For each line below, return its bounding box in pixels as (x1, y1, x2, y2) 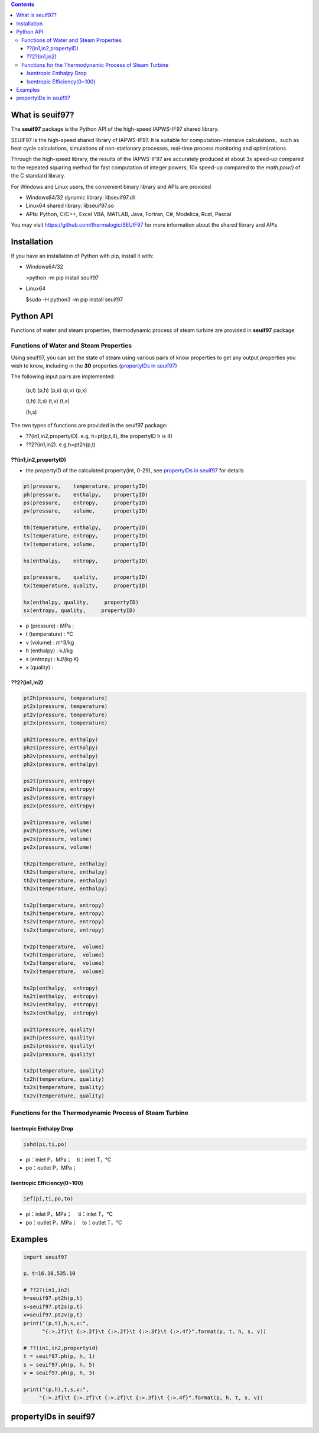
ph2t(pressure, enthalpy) (23, 736, 99, 743)
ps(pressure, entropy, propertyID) (23, 499, 148, 506)
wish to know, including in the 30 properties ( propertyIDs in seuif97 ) (11, 362, 177, 369)
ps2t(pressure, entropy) (23, 777, 96, 784)
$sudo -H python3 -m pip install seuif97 (25, 296, 123, 303)
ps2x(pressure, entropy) (23, 802, 96, 809)
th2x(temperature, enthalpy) (23, 885, 108, 892)
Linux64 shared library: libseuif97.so (25, 202, 115, 210)
